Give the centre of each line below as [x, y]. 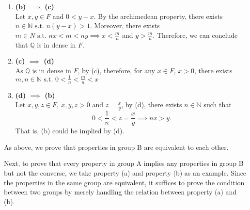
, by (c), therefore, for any [117, 70]
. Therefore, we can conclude [195, 35]
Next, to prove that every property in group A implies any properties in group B [124, 163]
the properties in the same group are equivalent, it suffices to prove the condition [124, 182]
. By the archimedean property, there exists [158, 16]
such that [218, 105]
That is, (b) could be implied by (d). [70, 131]
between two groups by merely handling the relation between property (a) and [120, 192]
